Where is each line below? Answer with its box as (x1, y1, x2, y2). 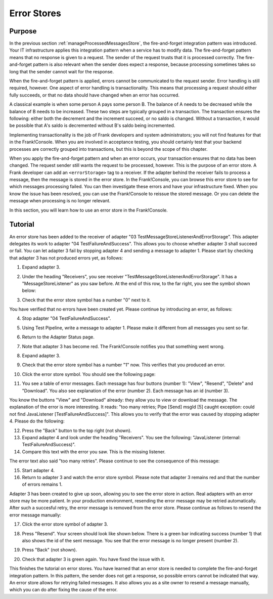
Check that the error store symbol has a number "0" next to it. (22, 296, 151, 303)
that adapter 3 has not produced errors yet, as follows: (9, 254, 123, 261)
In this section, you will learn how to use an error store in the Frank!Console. (9, 207, 168, 213)
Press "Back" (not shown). (22, 547, 77, 553)
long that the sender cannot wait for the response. (9, 68, 114, 74)
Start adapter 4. (22, 467, 55, 473)
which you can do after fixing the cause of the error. (9, 587, 118, 593)
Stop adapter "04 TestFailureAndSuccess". (22, 315, 111, 321)
